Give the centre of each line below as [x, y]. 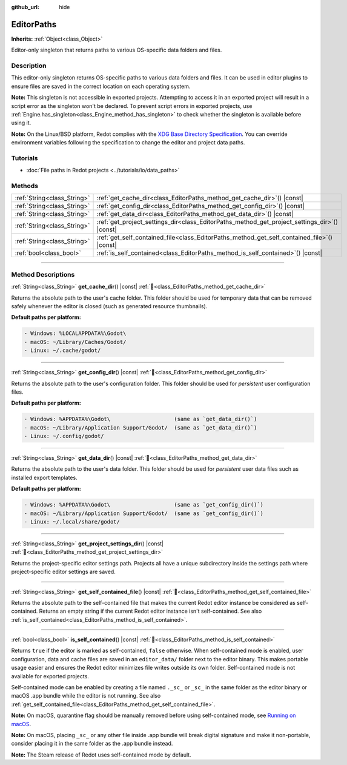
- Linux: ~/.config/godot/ [64, 436]
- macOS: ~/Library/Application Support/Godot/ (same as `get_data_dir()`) [140, 427]
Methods [25, 186]
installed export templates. [45, 477]
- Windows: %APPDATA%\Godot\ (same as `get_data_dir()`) [140, 419]
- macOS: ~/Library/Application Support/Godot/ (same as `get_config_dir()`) [144, 513]
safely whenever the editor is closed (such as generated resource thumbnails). [109, 306]
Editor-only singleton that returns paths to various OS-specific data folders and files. [117, 50]
